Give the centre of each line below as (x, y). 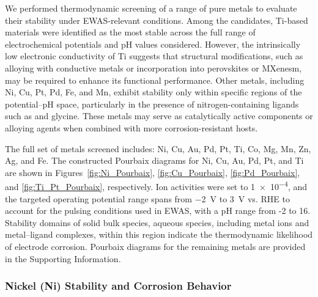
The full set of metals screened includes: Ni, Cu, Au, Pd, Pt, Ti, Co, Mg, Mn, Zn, (158, 148)
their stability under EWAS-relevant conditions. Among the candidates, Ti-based (157, 20)
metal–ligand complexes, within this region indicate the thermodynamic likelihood (159, 234)
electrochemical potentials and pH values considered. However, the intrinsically (153, 44)
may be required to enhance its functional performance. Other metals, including (155, 80)
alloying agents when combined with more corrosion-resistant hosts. (131, 127)
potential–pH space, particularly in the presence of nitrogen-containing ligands (152, 104)
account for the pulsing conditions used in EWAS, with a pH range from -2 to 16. (158, 211)
